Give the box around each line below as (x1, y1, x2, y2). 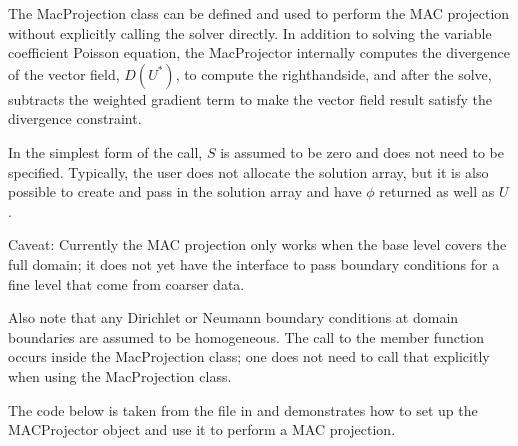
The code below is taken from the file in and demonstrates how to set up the (8, 399, 478, 420)
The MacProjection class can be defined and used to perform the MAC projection (8, 3, 510, 23)
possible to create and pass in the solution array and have (8, 181, 362, 202)
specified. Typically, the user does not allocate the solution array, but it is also (8, 161, 489, 182)
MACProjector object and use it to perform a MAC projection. (8, 419, 396, 440)
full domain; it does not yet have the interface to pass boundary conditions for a (8, 253, 500, 274)
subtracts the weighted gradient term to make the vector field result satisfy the (8, 88, 492, 109)
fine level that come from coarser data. (8, 273, 245, 294)
